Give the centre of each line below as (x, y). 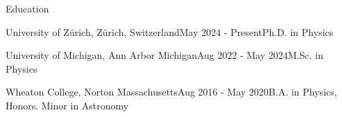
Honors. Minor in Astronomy (67, 105)
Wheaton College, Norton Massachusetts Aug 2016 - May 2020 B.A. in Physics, (171, 92)
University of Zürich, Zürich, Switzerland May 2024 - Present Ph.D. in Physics (170, 31)
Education (27, 8)
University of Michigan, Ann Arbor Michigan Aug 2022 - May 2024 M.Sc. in (164, 55)
